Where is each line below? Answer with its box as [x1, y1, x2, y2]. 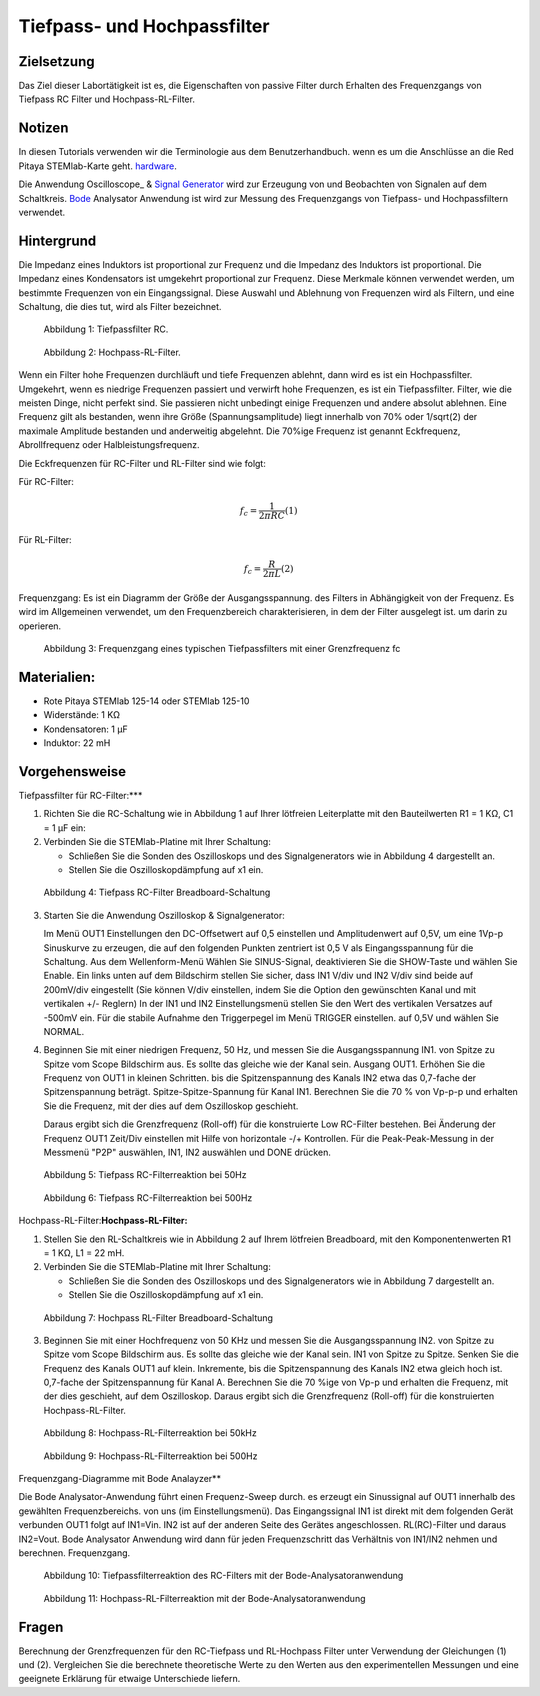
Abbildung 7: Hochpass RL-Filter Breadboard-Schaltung [43, 1311, 274, 1324]
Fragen [18, 1618, 64, 1635]
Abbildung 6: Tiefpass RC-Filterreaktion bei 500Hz [43, 1191, 253, 1204]
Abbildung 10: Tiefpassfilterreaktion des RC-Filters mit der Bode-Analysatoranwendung [43, 1570, 404, 1582]
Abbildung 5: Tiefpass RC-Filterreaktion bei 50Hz [43, 1169, 247, 1181]
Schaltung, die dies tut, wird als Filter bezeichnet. [18, 301, 222, 312]
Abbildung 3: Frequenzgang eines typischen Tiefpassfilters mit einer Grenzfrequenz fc [43, 643, 401, 655]
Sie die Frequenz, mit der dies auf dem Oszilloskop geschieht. [43, 1100, 299, 1112]
